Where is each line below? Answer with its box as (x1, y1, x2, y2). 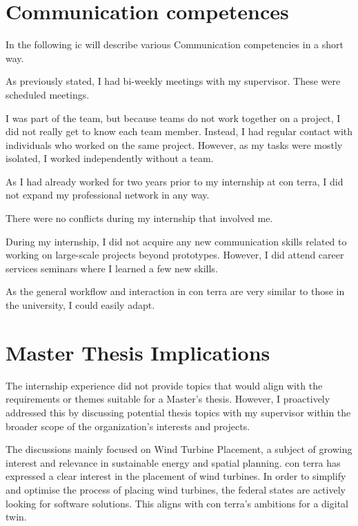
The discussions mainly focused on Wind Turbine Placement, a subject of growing (6, 442, 352, 456)
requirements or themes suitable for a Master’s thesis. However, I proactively (6, 392, 330, 406)
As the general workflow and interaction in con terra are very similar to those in (6, 284, 345, 299)
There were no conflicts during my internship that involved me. (6, 211, 273, 225)
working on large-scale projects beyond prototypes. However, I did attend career (6, 247, 344, 262)
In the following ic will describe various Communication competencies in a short (6, 37, 344, 52)
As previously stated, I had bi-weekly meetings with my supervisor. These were (6, 74, 341, 88)
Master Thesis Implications (6, 338, 270, 366)
